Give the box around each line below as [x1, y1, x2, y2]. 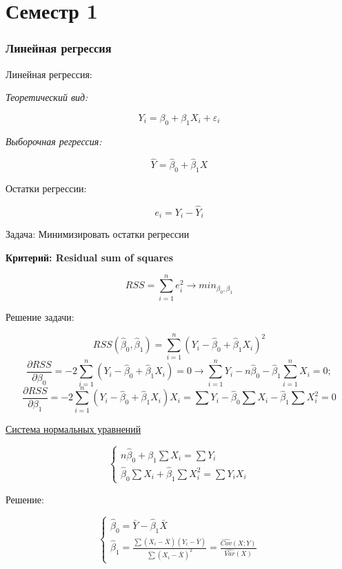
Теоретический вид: [6, 90, 88, 104]
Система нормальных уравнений [6, 421, 141, 436]
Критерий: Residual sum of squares [6, 250, 174, 265]
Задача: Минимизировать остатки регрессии [6, 227, 190, 241]
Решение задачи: [6, 309, 74, 324]
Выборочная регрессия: [6, 133, 102, 148]
